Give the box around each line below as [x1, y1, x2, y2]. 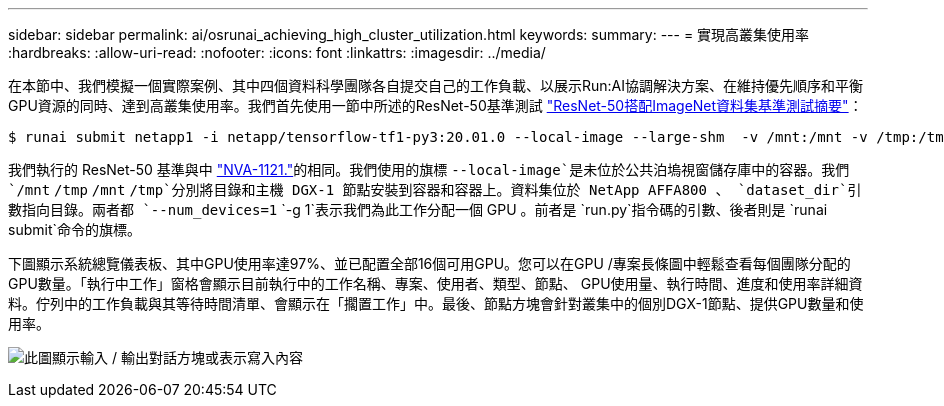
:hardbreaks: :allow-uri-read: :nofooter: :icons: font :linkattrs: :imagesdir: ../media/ [8, 44, 546, 61]
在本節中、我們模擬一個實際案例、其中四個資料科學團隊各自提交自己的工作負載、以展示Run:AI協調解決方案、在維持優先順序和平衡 [8, 77, 864, 94]
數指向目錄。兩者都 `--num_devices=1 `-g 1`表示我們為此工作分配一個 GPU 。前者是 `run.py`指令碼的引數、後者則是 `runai [8, 201, 828, 218]
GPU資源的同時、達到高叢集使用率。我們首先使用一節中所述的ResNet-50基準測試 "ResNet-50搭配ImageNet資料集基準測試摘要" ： [8, 97, 863, 114]
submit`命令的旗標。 [8, 221, 141, 238]
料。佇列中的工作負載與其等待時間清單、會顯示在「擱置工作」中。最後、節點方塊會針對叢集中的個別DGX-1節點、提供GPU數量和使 [8, 295, 864, 312]
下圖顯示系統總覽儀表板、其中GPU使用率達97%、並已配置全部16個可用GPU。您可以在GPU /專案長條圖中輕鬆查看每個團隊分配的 [8, 255, 851, 272]
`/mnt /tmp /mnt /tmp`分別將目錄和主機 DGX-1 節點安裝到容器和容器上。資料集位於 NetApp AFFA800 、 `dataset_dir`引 [8, 182, 862, 198]
